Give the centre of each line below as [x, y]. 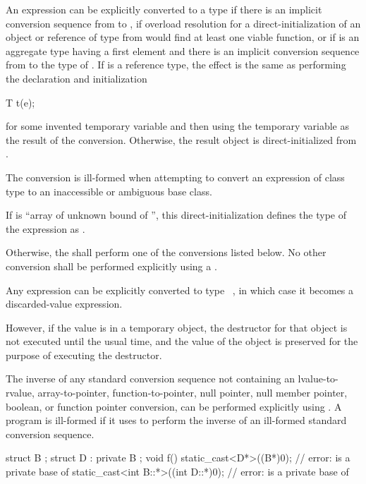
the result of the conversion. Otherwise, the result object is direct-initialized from [181, 139]
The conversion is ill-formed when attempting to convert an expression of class [175, 177]
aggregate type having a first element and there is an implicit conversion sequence [183, 50]
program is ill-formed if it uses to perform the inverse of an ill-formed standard [176, 420]
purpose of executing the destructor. [84, 355]
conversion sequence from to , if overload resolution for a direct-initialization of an [183, 23]
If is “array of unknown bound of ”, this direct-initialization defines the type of [176, 215]
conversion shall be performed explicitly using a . [111, 266]
